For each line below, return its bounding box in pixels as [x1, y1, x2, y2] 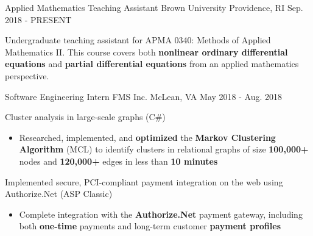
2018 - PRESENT [5, 13, 72, 26]
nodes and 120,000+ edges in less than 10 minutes [19, 154, 218, 167]
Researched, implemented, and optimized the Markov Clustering [19, 131, 276, 143]
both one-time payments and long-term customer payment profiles [19, 220, 281, 232]
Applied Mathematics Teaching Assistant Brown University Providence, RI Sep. [5, 1, 303, 13]
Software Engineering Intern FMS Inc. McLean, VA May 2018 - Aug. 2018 [5, 90, 282, 102]
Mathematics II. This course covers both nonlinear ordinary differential [5, 45, 288, 58]
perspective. [5, 69, 49, 82]
